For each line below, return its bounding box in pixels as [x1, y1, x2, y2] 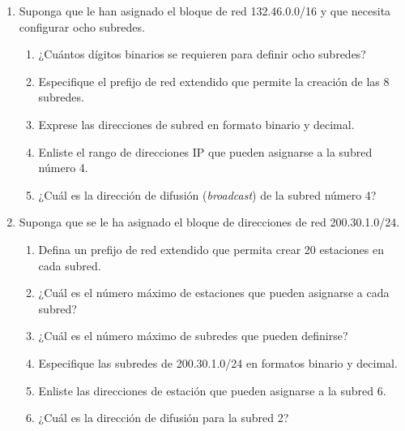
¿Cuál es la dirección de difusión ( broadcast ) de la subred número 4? [38, 186, 377, 203]
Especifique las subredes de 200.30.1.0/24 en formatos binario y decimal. [38, 354, 398, 371]
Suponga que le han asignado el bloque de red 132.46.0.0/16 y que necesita [19, 2, 391, 19]
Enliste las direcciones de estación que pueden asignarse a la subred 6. [38, 381, 386, 399]
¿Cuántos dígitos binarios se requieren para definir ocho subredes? [38, 45, 366, 62]
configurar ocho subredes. [19, 18, 145, 35]
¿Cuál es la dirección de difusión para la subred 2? [38, 409, 289, 426]
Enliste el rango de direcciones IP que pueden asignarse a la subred [38, 143, 373, 160]
